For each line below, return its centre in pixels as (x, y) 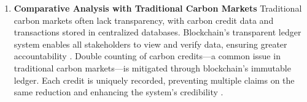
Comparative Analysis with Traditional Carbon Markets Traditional (158, 8)
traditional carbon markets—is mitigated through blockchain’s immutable (152, 67)
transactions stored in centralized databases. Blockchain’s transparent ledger (157, 32)
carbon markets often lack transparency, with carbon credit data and (144, 20)
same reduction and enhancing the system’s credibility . (119, 92)
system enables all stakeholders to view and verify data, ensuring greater (150, 44)
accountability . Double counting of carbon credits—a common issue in (147, 56)
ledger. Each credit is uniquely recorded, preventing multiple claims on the (154, 80)
